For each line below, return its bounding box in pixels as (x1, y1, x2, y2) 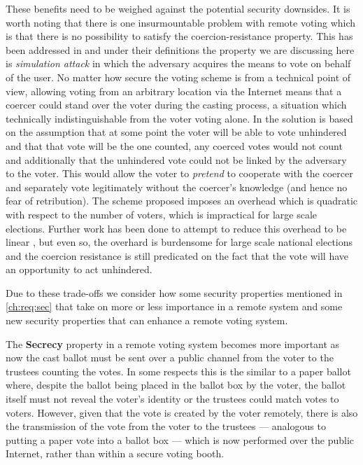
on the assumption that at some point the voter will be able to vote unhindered (6, 125, 347, 139)
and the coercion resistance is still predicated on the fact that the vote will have (6, 248, 348, 263)
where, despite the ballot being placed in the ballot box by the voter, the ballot (6, 377, 346, 392)
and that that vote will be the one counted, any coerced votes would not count (6, 138, 343, 153)
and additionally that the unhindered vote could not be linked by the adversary (6, 152, 347, 167)
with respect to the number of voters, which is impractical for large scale (6, 207, 318, 221)
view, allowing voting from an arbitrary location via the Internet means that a (6, 83, 342, 98)
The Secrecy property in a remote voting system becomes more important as (6, 336, 340, 351)
